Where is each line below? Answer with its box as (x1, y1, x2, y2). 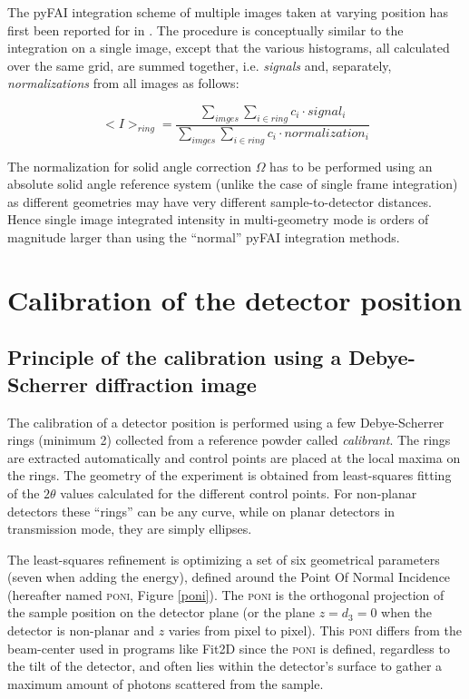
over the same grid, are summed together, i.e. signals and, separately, (7, 55, 392, 74)
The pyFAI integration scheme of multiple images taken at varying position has (7, 3, 448, 21)
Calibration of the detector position (7, 281, 463, 318)
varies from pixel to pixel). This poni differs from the (168, 621, 463, 640)
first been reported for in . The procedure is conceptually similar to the (7, 20, 404, 39)
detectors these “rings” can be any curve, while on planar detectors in (7, 501, 396, 520)
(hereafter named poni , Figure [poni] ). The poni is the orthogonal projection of (7, 585, 445, 604)
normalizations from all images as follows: (7, 74, 239, 93)
